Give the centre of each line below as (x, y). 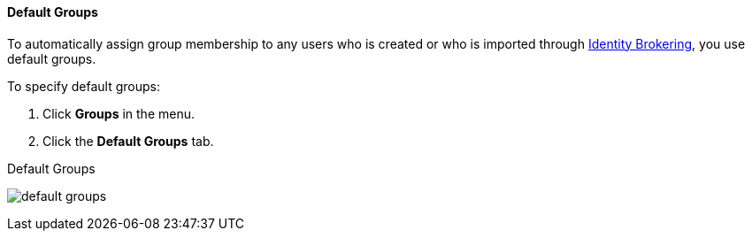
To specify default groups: (84, 86)
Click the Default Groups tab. (128, 141)
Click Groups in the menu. (119, 113)
